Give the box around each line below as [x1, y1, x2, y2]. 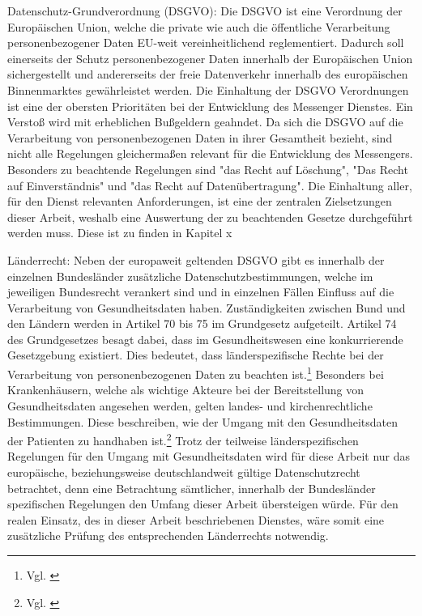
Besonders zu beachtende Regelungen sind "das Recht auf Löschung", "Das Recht [7, 160, 408, 177]
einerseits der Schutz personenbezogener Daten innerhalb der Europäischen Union [7, 49, 413, 66]
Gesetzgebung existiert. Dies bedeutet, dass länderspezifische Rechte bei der [7, 346, 384, 363]
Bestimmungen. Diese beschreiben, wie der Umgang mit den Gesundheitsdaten [7, 413, 398, 430]
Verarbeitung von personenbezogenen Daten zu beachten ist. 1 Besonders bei [7, 363, 384, 382]
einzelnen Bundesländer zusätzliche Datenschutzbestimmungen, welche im [7, 267, 373, 284]
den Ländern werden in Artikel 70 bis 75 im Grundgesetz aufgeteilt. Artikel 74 [7, 315, 397, 332]
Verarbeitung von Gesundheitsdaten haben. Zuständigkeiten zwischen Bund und [7, 299, 406, 316]
